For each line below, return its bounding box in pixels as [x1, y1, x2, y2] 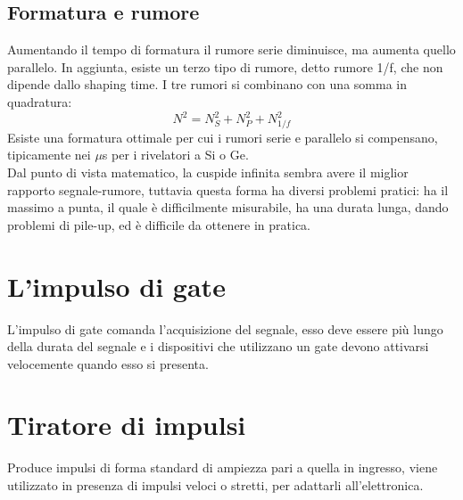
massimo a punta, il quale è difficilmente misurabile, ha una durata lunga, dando [7, 198, 449, 217]
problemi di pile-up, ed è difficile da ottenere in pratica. [7, 215, 311, 234]
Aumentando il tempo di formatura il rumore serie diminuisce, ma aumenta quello [7, 40, 456, 59]
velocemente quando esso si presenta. [7, 354, 209, 373]
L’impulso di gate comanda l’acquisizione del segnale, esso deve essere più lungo [7, 319, 443, 338]
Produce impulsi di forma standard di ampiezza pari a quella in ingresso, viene [7, 458, 438, 477]
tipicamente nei [7, 145, 91, 164]
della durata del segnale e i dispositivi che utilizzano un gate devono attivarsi [7, 337, 429, 356]
